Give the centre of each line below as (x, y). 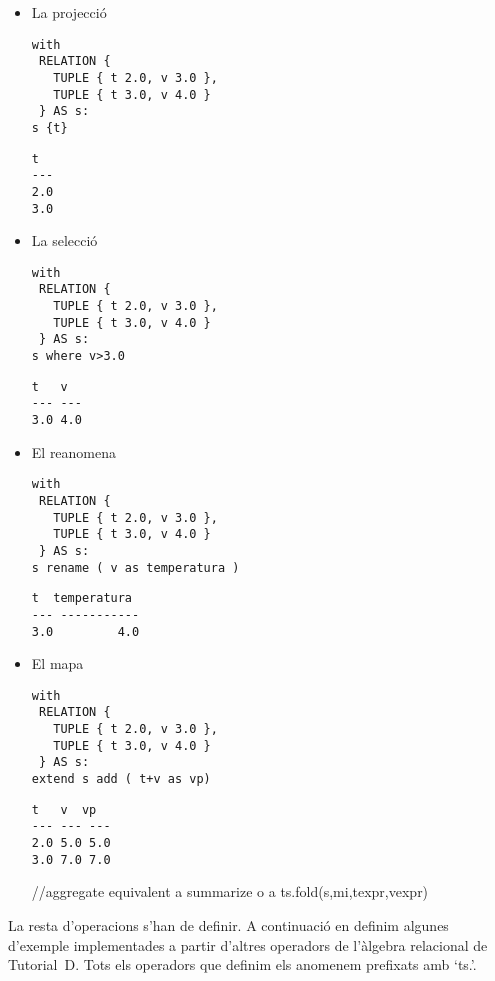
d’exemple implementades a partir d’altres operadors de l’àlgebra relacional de (248, 944)
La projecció (69, 12)
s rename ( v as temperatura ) (135, 567)
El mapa (57, 663)
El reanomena (74, 451)
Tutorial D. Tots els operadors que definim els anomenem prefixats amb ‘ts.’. (242, 964)
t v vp (64, 809)
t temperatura (82, 598)
